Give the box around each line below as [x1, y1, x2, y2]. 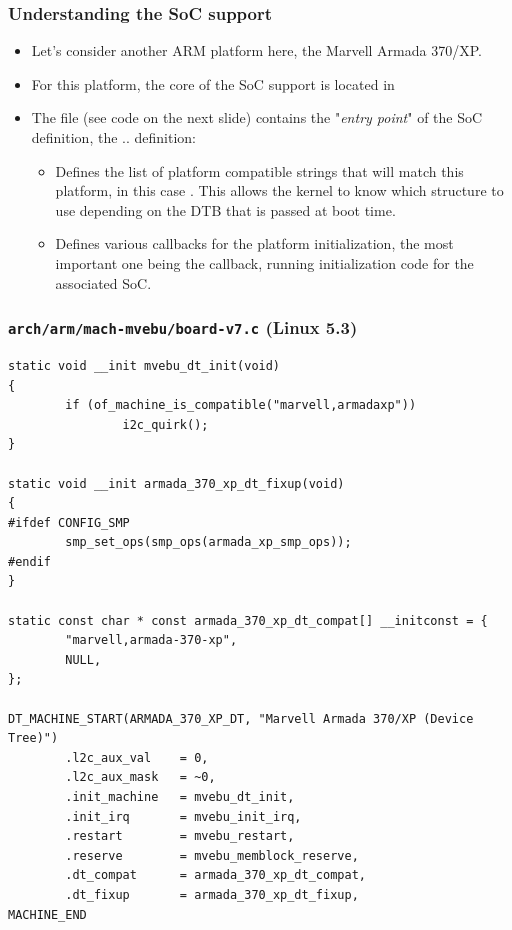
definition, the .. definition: [31, 127, 196, 147]
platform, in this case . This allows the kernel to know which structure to [55, 180, 504, 201]
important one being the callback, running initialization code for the [55, 252, 474, 273]
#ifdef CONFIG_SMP [8, 515, 130, 530]
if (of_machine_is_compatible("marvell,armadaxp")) [65, 398, 417, 413]
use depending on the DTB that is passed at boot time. [55, 199, 396, 220]
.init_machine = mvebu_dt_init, [65, 790, 295, 804]
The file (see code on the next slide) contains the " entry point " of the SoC [31, 107, 483, 128]
